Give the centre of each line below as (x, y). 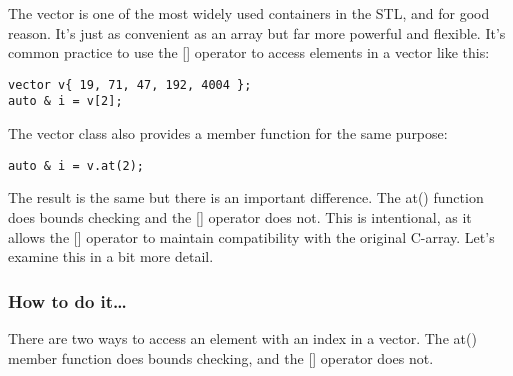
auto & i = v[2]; (65, 101)
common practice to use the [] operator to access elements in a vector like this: (249, 52)
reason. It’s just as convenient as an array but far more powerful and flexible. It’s (257, 32)
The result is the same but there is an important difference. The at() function (246, 197)
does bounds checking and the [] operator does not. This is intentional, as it (240, 216)
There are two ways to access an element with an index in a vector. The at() (242, 337)
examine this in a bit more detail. (111, 256)
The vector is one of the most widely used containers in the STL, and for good (249, 13)
